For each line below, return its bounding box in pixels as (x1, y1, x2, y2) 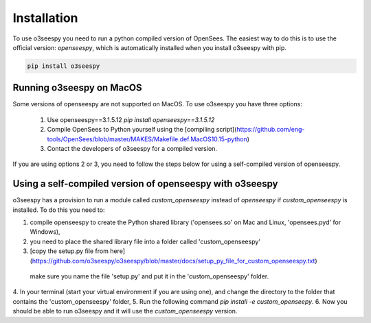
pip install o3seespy (27, 62, 100, 70)
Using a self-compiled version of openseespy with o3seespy (12, 178, 278, 190)
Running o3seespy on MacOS (12, 82, 142, 94)
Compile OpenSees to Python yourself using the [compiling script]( (47, 125, 237, 134)
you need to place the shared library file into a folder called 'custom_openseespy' (30, 237, 261, 246)
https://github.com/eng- (236, 125, 305, 134)
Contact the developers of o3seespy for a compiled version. (47, 144, 218, 152)
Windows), (30, 228, 61, 236)
